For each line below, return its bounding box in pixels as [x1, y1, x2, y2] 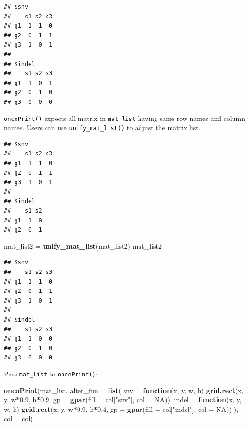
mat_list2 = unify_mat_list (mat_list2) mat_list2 [4, 240, 162, 251]
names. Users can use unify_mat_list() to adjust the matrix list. [4, 122, 201, 133]
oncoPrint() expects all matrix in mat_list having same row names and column [4, 113, 245, 123]
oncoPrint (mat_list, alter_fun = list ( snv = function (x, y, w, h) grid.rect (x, [4, 385, 244, 395]
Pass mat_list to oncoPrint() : [4, 368, 98, 378]
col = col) [4, 413, 33, 424]
